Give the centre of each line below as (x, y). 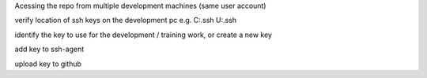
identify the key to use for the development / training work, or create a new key (144, 35)
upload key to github (48, 64)
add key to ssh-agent (49, 49)
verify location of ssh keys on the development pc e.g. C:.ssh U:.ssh (126, 20)
